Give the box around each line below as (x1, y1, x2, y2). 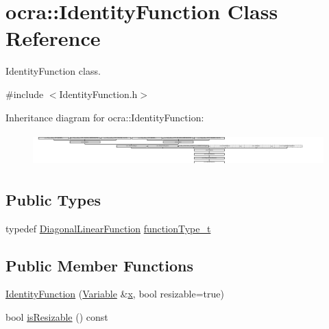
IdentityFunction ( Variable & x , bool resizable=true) (5, 287, 224, 301)
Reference (5, 24, 101, 52)
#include (5, 86, 44, 101)
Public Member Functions (5, 254, 193, 276)
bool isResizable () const (5, 309, 108, 324)
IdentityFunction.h (59, 86, 138, 101)
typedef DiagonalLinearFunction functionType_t (5, 221, 211, 235)
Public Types (5, 188, 101, 210)
